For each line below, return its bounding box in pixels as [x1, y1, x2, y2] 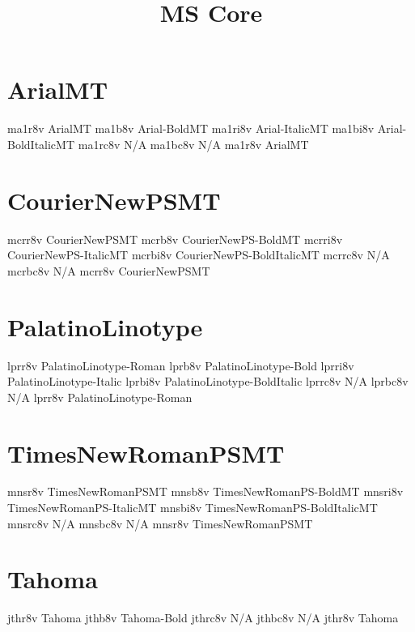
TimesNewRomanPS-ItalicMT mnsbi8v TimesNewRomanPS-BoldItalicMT [7, 499, 378, 516]
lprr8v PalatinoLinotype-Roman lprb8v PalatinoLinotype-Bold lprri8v [7, 357, 354, 374]
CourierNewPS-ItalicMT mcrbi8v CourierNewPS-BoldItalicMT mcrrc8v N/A [7, 246, 390, 263]
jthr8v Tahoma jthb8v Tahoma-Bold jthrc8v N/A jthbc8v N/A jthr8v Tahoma [7, 609, 399, 626]
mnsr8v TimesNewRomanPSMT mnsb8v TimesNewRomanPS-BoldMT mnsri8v [7, 483, 404, 500]
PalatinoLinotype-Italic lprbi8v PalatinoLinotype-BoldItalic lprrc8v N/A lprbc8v [7, 373, 409, 390]
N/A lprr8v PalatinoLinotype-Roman [7, 388, 193, 405]
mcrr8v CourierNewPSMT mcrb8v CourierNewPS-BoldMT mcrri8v [7, 230, 343, 247]
